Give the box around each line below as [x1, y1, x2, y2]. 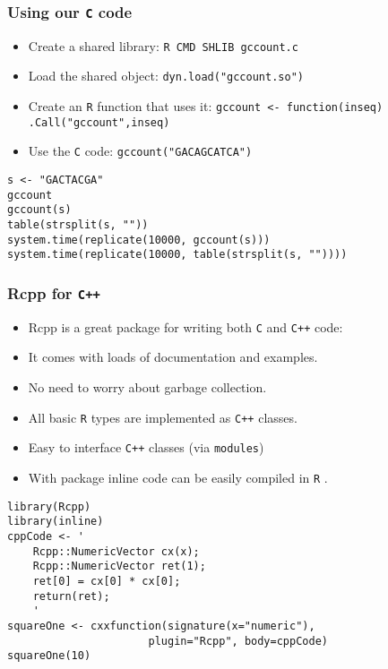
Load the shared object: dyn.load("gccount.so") [28, 66, 304, 85]
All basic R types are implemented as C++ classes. [28, 407, 297, 426]
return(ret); [32, 589, 110, 603]
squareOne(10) [7, 649, 91, 663]
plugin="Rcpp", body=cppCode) [148, 634, 328, 648]
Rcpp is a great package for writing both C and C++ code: [28, 317, 343, 336]
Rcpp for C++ [7, 281, 100, 304]
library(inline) [7, 515, 104, 528]
